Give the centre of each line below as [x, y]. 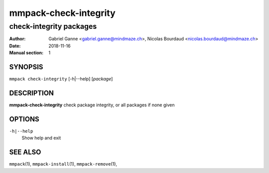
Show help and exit [41, 138]
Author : [17, 39]
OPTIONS [24, 119]
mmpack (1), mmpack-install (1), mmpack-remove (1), [63, 164]
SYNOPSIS [26, 67]
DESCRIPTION [32, 93]
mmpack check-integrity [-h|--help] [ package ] [61, 79]
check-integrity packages [53, 26]
